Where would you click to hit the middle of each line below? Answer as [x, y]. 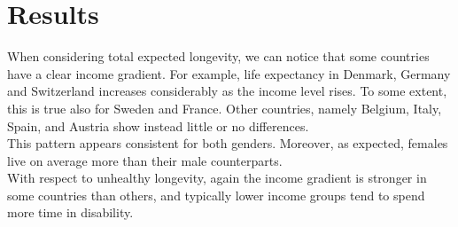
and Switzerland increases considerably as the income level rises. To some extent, [227, 91]
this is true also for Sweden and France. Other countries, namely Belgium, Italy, [225, 108]
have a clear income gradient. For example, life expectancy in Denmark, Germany [229, 73]
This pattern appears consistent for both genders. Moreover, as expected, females [228, 143]
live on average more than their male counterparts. [145, 160]
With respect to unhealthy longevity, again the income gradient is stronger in [217, 178]
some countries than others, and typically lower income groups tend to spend [216, 195]
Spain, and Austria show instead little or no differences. [158, 125]
